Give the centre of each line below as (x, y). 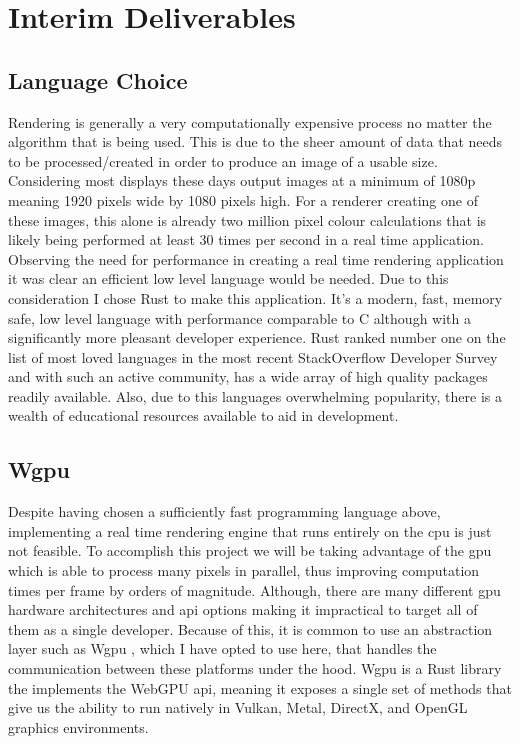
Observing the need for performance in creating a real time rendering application (256, 258)
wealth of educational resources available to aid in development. (203, 415)
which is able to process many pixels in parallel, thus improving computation (244, 570)
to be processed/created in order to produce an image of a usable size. (223, 160)
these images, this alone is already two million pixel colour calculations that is (247, 219)
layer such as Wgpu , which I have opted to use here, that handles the (222, 648)
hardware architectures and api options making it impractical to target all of (243, 609)
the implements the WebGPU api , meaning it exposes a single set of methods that (260, 687)
